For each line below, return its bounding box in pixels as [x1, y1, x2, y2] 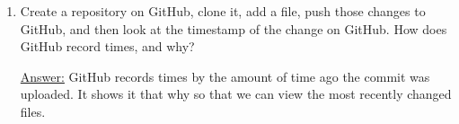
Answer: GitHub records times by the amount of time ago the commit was [20, 66, 430, 85]
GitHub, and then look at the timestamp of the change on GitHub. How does [20, 19, 447, 38]
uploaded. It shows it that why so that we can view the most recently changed [20, 84, 452, 103]
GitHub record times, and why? [20, 37, 195, 56]
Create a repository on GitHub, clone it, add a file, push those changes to [20, 2, 426, 20]
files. [20, 102, 46, 120]
